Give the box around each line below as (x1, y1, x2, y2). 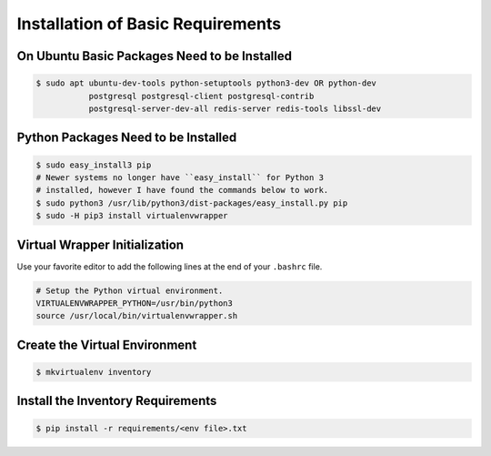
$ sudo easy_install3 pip (35, 159, 152, 170)
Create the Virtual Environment (16, 337, 197, 352)
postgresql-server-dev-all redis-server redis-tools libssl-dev (88, 103, 382, 114)
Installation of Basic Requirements (16, 14, 282, 34)
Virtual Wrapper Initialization (16, 237, 185, 252)
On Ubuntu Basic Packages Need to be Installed (16, 48, 293, 64)
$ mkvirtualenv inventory (35, 367, 152, 377)
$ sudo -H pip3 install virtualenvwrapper (35, 210, 228, 221)
